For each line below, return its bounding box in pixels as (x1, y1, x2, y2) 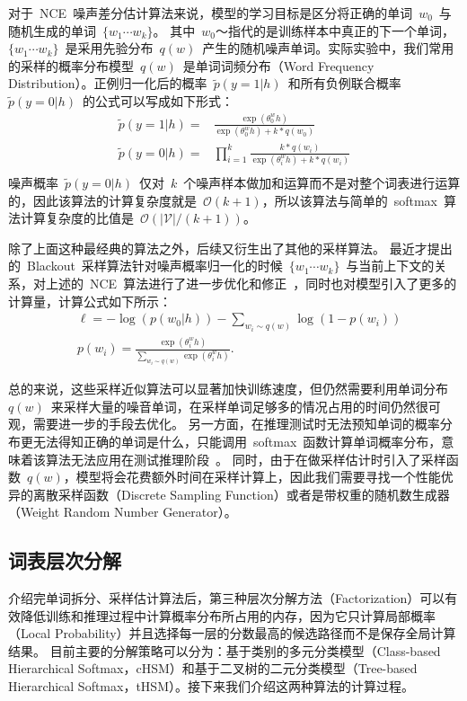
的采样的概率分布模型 (8, 56, 134, 75)
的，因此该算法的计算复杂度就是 (8, 191, 197, 209)
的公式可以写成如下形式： (83, 91, 234, 110)
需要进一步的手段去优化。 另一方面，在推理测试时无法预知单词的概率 (32, 414, 440, 433)
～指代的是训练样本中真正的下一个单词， (215, 21, 454, 40)
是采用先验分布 (65, 39, 154, 58)
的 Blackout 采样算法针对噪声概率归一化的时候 (8, 256, 283, 275)
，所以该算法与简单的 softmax (261, 191, 437, 209)
